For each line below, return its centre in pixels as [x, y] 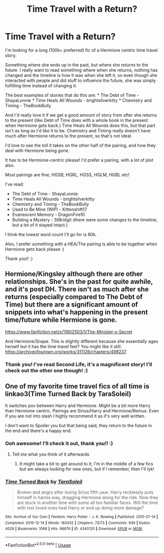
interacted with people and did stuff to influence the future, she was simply [81, 80]
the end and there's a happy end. [38, 431]
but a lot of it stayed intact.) [40, 225]
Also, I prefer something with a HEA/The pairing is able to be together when [81, 244]
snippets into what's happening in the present [76, 312]
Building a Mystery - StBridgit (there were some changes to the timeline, [85, 219]
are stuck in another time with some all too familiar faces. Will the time [87, 503]
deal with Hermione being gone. [37, 150]
